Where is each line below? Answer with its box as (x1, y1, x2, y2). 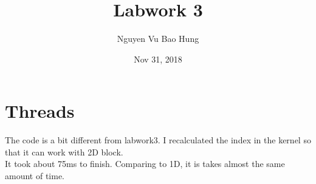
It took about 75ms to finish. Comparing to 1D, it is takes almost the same (5, 157, 285, 170)
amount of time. (5, 169, 64, 182)
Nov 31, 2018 (134, 52, 182, 65)
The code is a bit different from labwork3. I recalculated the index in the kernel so (5, 134, 311, 146)
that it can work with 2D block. (5, 145, 123, 158)
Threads (5, 98, 75, 123)
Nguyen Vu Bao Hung (117, 32, 199, 45)
